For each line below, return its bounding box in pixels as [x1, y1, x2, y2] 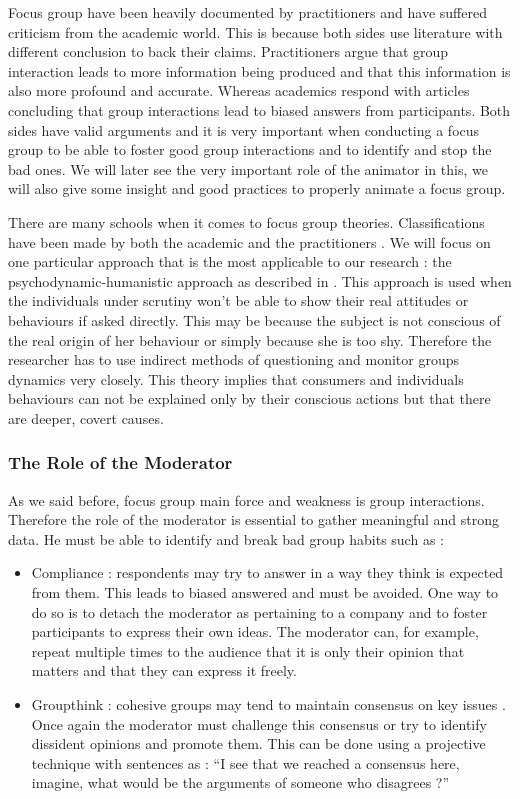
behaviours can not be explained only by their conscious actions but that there [8, 388, 491, 409]
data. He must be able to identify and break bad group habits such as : [8, 528, 444, 549]
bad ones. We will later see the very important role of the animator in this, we [8, 158, 488, 179]
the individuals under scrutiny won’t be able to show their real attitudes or [8, 290, 469, 311]
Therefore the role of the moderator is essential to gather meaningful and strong [8, 509, 499, 530]
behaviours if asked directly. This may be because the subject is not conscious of [8, 309, 501, 330]
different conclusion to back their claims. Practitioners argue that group [8, 41, 449, 62]
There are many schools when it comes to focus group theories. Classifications [8, 211, 485, 232]
